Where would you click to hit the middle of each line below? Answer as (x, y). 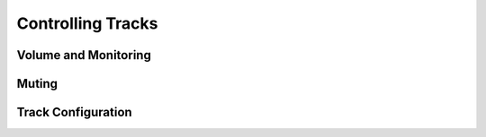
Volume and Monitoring (84, 55)
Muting (37, 84)
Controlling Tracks (87, 23)
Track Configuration (74, 112)
